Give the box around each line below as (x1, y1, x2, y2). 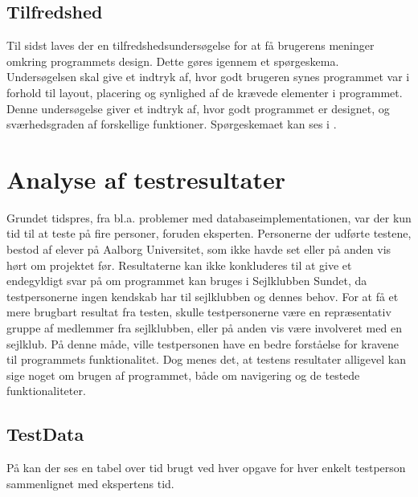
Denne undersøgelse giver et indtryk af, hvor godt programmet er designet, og (6, 100, 390, 116)
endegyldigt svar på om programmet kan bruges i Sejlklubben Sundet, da (6, 272, 367, 289)
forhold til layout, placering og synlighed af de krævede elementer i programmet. (6, 84, 403, 100)
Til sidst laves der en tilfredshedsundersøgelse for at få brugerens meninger (6, 37, 375, 54)
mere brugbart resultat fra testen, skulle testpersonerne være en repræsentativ (6, 303, 391, 320)
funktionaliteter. (6, 382, 86, 399)
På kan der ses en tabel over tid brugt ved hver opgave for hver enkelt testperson (6, 459, 406, 476)
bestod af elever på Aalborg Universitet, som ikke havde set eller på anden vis (6, 241, 391, 258)
